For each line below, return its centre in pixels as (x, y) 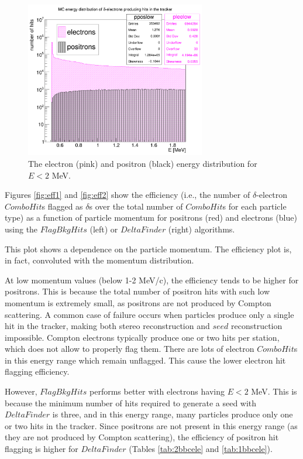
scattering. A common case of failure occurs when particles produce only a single (149, 314)
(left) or (104, 229)
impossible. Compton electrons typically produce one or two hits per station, (142, 337)
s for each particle (254, 206)
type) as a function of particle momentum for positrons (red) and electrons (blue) (151, 217)
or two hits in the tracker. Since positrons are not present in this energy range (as (151, 425)
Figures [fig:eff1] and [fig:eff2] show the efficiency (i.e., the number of (128, 195)
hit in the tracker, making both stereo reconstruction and (107, 326)
